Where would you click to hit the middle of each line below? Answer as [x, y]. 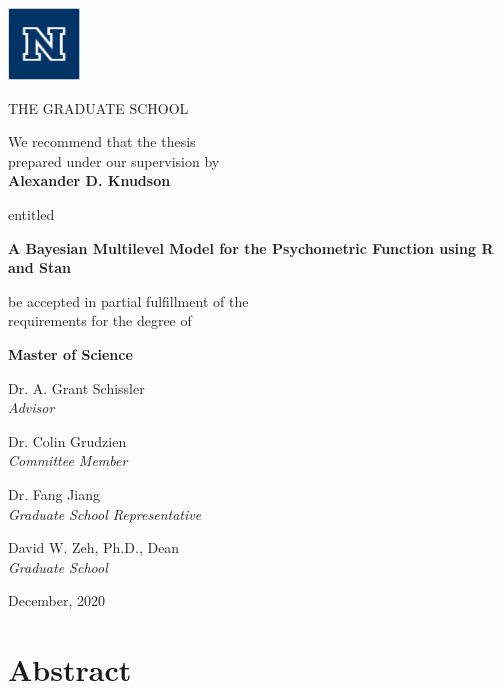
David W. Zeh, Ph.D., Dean [94, 547]
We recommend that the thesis [102, 141]
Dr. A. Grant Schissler [76, 387]
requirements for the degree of [100, 320]
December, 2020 [57, 600]
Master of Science [70, 353]
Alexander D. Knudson [89, 180]
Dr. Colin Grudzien [67, 440]
